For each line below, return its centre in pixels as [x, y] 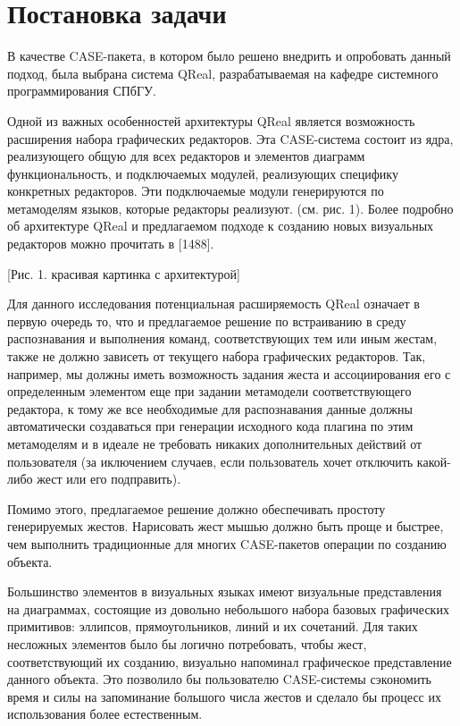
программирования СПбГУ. [82, 91]
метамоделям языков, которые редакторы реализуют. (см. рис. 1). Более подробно [230, 208]
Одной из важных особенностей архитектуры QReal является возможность [211, 120]
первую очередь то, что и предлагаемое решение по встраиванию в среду [207, 321]
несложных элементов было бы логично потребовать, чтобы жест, [187, 643]
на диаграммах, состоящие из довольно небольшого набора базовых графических [228, 608]
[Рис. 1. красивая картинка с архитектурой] [124, 273]
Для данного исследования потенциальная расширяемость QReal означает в [213, 304]
